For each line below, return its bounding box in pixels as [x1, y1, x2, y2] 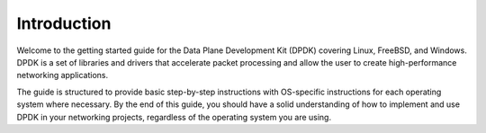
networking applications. [16, 70, 109, 81]
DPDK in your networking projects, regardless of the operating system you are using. [16, 111, 332, 122]
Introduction [16, 13, 112, 33]
